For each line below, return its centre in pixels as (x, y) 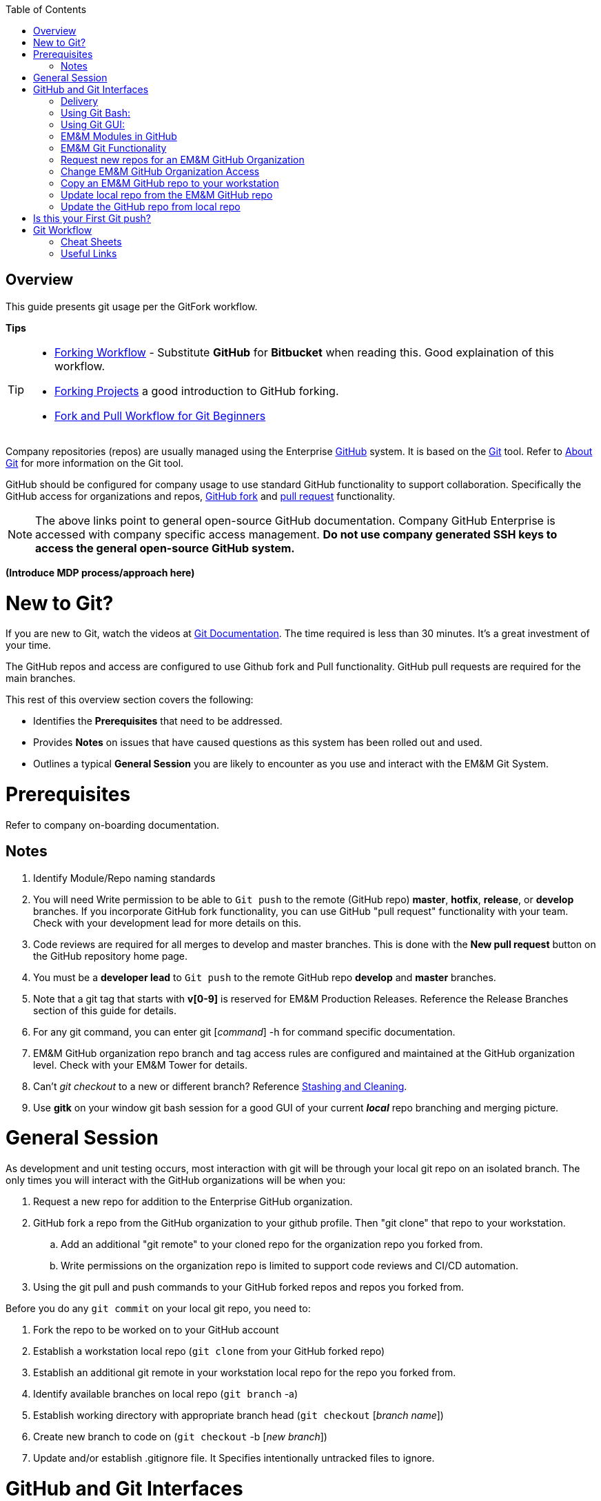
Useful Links (89, 253)
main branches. (41, 678)
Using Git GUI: (93, 124)
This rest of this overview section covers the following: (130, 700)
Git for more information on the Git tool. (95, 463)
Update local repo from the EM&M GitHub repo (167, 195)
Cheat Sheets (91, 242)
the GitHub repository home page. (111, 956)
